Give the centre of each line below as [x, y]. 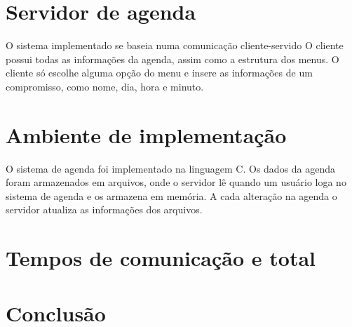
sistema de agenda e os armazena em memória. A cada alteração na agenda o [171, 195]
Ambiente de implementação [146, 134]
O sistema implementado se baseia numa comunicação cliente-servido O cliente [175, 45]
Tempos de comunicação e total [161, 258]
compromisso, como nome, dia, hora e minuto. [105, 86]
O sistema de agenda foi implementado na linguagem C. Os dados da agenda [171, 168]
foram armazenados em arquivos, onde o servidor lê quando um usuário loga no [176, 182]
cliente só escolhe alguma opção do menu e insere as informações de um [159, 73]
